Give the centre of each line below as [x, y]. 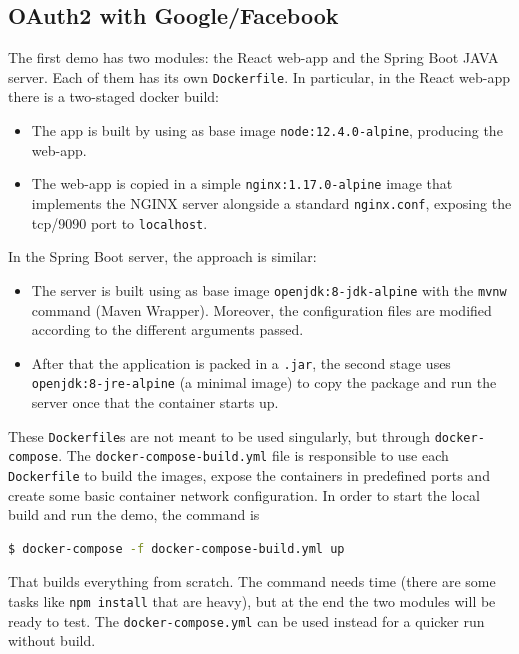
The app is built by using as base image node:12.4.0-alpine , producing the [267, 130]
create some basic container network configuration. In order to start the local [244, 494]
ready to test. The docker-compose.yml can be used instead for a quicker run [246, 620]
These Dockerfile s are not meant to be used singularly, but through [219, 435]
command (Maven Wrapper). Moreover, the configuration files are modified [261, 309]
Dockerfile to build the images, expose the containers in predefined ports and [249, 474]
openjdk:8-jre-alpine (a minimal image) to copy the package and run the [264, 382]
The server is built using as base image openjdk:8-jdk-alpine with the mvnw [269, 289]
